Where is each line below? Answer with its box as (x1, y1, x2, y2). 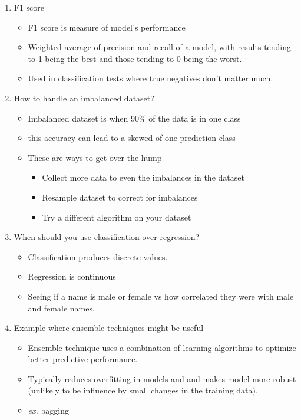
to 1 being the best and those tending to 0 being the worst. (28, 52, 242, 64)
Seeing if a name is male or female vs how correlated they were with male (28, 290, 294, 302)
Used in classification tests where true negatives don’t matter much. (28, 72, 273, 84)
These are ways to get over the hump (28, 151, 162, 163)
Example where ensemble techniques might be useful (14, 321, 204, 334)
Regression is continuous (28, 270, 116, 283)
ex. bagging (28, 404, 69, 416)
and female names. (28, 301, 95, 314)
